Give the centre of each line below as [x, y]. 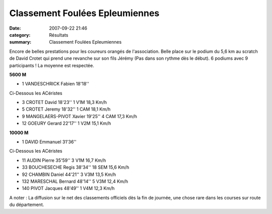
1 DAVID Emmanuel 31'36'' [49, 142]
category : [20, 35]
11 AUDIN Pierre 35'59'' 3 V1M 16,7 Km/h [64, 160]
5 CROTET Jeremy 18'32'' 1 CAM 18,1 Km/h [66, 109]
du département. [27, 205]
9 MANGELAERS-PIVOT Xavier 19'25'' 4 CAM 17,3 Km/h [79, 116]
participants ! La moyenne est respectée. [52, 65]
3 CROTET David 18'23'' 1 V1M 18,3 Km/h [64, 102]
